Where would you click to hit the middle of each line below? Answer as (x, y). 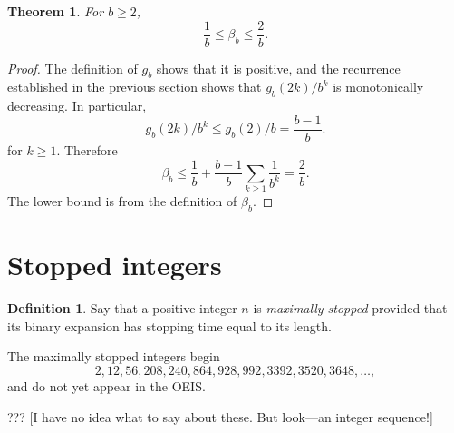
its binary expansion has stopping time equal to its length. (169, 325)
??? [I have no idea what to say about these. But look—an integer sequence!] (220, 416)
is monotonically (378, 87)
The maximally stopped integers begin (114, 356)
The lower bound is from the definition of (122, 201)
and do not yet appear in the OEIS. (106, 386)
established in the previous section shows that (135, 87)
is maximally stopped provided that (350, 308)
